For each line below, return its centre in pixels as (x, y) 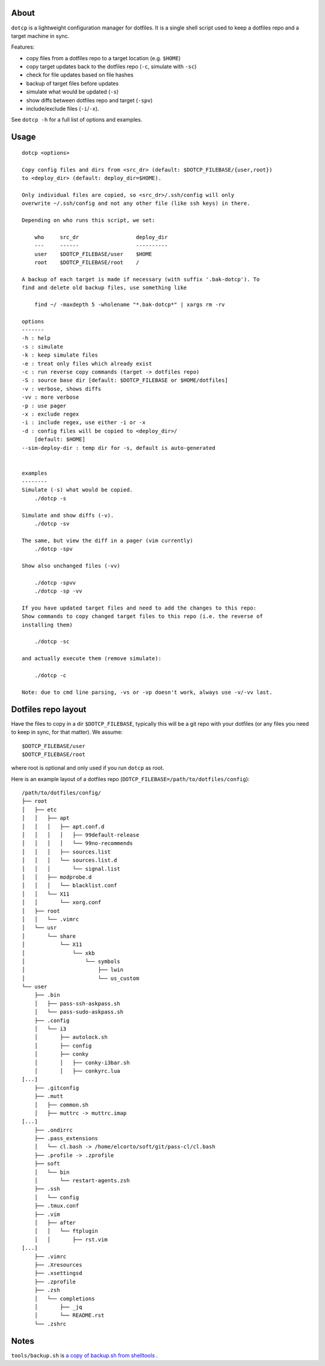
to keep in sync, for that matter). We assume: (67, 732)
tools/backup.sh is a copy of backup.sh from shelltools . (85, 1355)
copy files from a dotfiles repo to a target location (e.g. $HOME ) (104, 58)
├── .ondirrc (53, 1130)
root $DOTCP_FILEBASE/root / (87, 262)
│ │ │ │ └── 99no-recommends (78, 844)
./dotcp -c (50, 675)
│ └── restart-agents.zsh (82, 1181)
